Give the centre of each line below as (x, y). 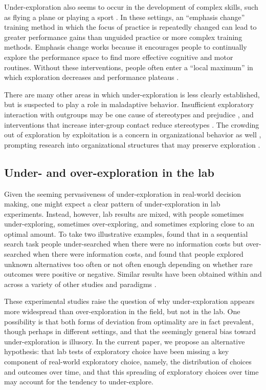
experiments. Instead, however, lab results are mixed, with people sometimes (124, 213)
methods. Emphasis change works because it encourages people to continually (126, 47)
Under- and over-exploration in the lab (109, 172)
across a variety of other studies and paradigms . (80, 284)
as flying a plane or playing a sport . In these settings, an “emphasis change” (125, 17)
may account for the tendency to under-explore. (79, 382)
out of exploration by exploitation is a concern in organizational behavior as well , (133, 135)
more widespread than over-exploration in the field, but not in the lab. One (122, 311)
